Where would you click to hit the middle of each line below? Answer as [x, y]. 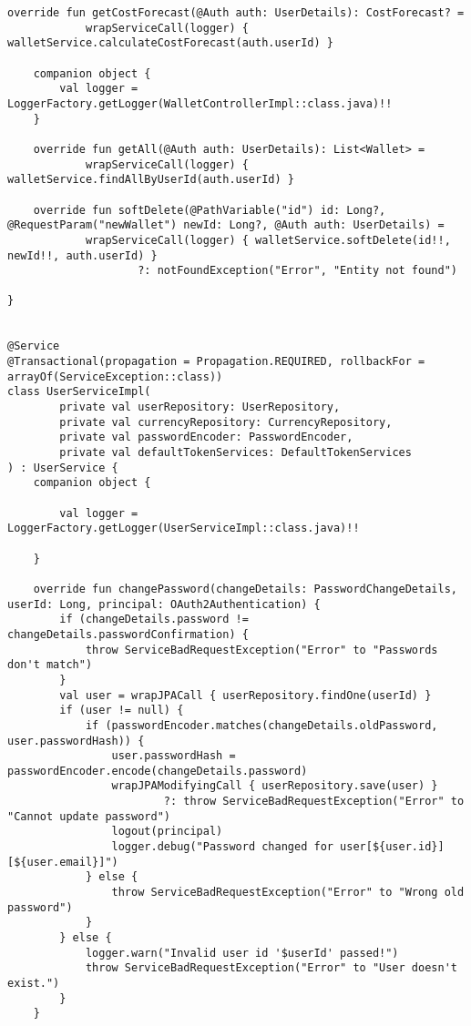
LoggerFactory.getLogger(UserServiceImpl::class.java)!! [184, 528]
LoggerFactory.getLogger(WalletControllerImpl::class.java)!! [200, 103]
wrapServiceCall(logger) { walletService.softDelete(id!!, [268, 240]
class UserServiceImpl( [79, 392]
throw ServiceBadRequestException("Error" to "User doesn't [271, 968]
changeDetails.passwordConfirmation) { [128, 634]
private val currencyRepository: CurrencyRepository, [226, 422]
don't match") [50, 665]
